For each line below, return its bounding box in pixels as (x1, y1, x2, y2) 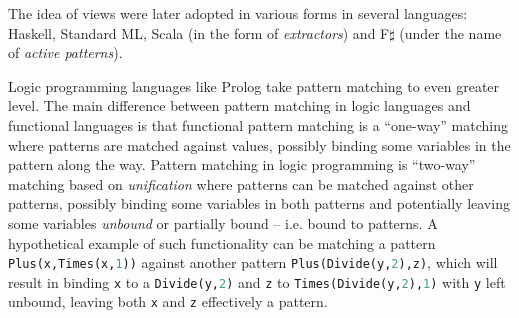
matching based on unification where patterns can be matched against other (8, 173, 474, 194)
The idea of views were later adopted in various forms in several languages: (8, 3, 468, 23)
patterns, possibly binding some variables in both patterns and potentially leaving (8, 193, 510, 214)
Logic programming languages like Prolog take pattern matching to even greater (8, 75, 500, 96)
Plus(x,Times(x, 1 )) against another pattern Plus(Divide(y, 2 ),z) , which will (8, 252, 498, 273)
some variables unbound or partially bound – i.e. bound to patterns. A (8, 212, 438, 233)
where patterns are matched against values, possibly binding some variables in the (8, 134, 511, 155)
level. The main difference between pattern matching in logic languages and (8, 95, 471, 116)
